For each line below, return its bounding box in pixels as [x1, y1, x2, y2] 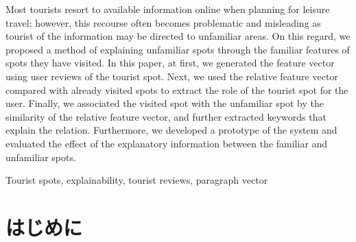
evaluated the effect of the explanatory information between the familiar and [5, 136, 328, 150]
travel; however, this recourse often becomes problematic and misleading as [5, 15, 321, 29]
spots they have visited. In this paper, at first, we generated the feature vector [5, 56, 335, 70]
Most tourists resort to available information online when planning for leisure [5, 2, 330, 16]
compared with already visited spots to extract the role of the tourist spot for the [5, 82, 348, 97]
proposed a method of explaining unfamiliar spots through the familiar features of [5, 42, 350, 56]
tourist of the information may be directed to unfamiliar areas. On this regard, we [5, 29, 351, 43]
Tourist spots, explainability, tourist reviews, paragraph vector [5, 173, 268, 187]
